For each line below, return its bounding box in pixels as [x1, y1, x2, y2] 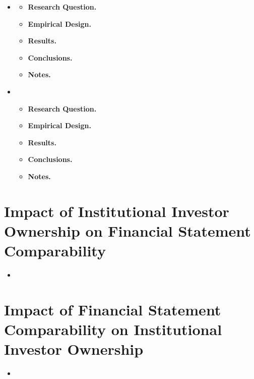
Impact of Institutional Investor [4, 200, 229, 221]
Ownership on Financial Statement [4, 220, 251, 241]
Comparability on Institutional [4, 319, 222, 339]
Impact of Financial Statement [4, 299, 221, 319]
